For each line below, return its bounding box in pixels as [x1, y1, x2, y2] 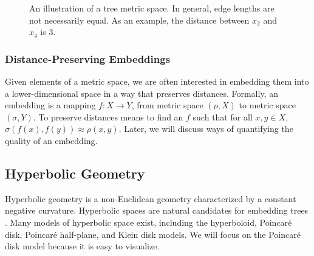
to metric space [239, 99, 296, 111]
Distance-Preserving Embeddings [5, 51, 171, 66]
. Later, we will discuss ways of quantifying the [118, 122, 293, 135]
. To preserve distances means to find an [33, 110, 183, 123]
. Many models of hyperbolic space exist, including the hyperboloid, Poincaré [5, 215, 292, 228]
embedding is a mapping [5, 99, 96, 111]
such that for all [193, 110, 253, 123]
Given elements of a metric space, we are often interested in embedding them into [5, 75, 309, 87]
